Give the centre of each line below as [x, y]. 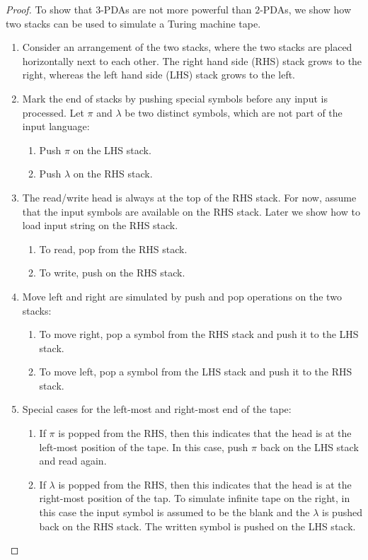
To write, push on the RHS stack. [112, 273]
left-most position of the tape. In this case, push [144, 447]
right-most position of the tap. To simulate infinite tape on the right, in [195, 498]
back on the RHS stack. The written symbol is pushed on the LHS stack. [197, 526]
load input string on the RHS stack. [100, 225]
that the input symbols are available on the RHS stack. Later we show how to [191, 211]
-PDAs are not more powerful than [176, 9]
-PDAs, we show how [305, 9]
